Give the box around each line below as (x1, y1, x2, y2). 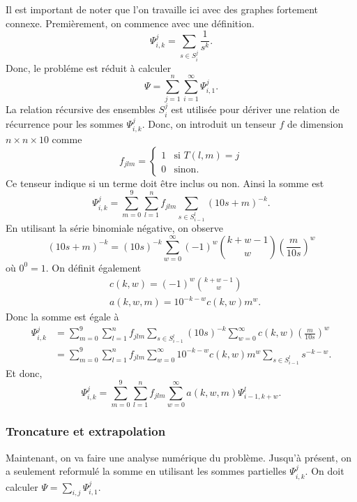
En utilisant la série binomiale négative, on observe (6, 220, 224, 235)
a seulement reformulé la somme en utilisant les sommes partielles (6, 464, 287, 478)
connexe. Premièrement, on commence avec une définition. (6, 15, 255, 30)
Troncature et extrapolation (6, 422, 166, 440)
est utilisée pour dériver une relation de (171, 102, 340, 117)
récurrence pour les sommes (6, 116, 123, 131)
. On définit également (45, 260, 142, 274)
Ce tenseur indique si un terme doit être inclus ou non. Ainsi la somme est (6, 175, 324, 190)
